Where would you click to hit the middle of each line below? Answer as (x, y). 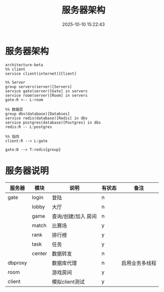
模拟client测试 (68, 282)
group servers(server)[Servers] (39, 87)
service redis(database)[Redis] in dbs (46, 118)
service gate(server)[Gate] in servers (46, 91)
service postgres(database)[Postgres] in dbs (53, 123)
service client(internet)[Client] (41, 73)
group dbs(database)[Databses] (38, 114)
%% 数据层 (14, 109)
